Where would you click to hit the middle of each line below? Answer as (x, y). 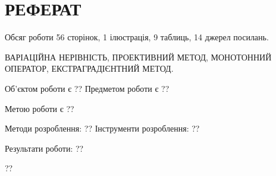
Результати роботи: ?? (44, 148)
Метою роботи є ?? (40, 108)
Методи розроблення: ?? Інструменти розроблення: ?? (102, 128)
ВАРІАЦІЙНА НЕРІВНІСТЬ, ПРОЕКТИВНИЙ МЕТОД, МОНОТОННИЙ (138, 57)
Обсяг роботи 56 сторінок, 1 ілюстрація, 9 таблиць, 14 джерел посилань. (137, 37)
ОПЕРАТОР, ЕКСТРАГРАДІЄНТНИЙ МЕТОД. (89, 68)
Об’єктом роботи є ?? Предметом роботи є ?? (87, 88)
